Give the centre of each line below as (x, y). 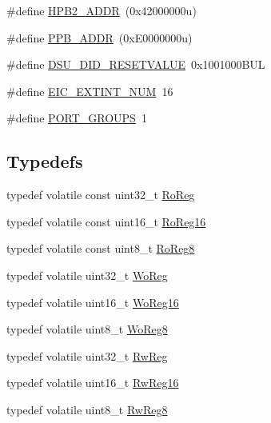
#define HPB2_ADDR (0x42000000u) (102, 10)
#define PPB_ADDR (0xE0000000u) (100, 37)
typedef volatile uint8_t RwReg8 (87, 409)
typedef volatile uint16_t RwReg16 (93, 383)
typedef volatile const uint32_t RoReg (101, 195)
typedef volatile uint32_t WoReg (87, 275)
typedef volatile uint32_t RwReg (87, 355)
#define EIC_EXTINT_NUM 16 (90, 91)
